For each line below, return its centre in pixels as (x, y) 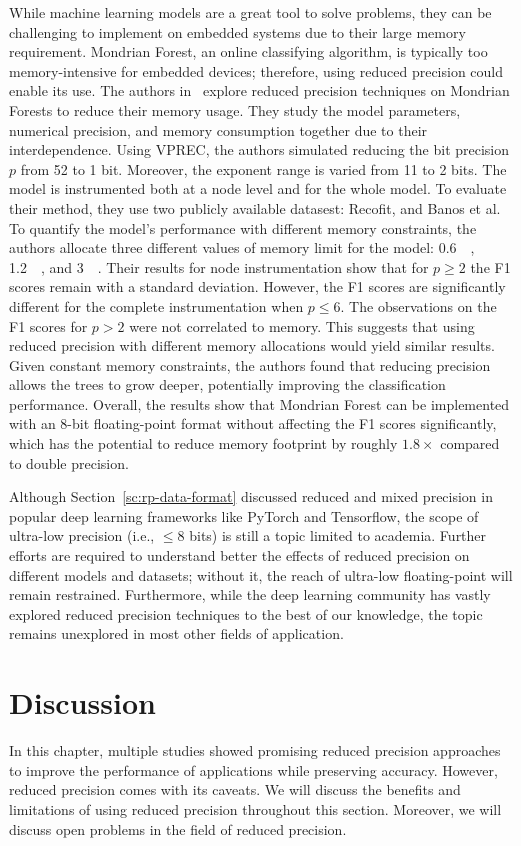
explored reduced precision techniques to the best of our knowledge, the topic (246, 613)
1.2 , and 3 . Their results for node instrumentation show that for (219, 266)
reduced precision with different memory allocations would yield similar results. (252, 345)
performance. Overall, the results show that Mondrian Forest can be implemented (259, 403)
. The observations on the (418, 305)
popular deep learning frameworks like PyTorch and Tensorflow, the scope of (244, 515)
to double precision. (69, 462)
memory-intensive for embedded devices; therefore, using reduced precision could (256, 70)
